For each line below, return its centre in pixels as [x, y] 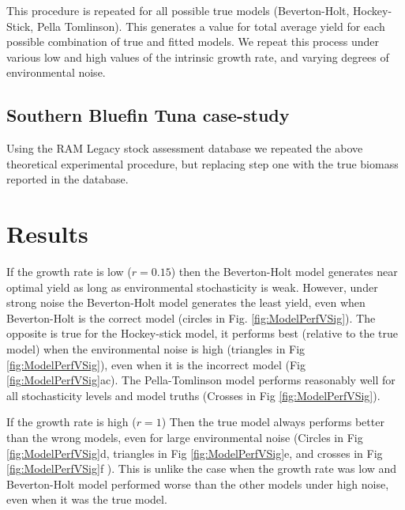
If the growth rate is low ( [69, 272]
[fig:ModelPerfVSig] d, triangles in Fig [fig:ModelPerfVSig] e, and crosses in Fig [195, 453]
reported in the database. [67, 179]
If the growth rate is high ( [71, 422]
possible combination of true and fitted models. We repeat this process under [193, 42]
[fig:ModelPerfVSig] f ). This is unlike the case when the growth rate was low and [202, 468]
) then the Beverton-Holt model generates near [284, 272]
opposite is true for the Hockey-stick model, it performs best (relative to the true [202, 333]
